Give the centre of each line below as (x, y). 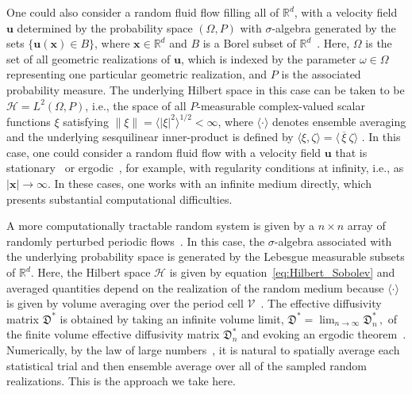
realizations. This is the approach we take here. (121, 381)
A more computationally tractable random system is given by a (161, 226)
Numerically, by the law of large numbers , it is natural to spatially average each (203, 349)
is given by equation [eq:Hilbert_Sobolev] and (282, 272)
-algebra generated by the (334, 27)
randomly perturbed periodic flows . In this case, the (136, 241)
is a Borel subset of (249, 43)
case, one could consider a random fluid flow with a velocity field (164, 152)
